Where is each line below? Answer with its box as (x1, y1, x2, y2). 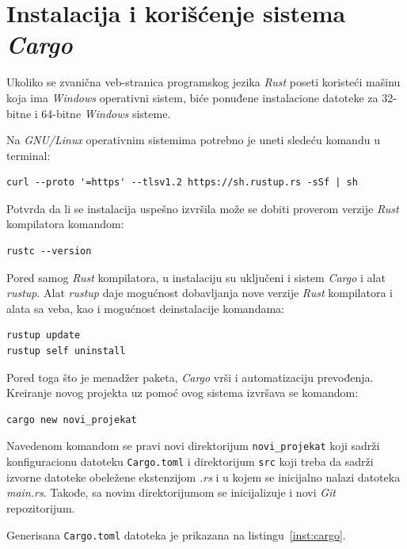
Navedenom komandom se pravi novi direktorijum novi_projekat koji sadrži (6, 437, 380, 454)
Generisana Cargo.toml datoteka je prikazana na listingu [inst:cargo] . (6, 526, 346, 543)
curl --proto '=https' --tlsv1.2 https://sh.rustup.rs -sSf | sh (6, 177, 358, 189)
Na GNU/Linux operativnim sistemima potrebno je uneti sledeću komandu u (6, 132, 380, 148)
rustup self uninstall (6, 345, 126, 357)
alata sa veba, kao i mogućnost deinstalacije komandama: (6, 299, 284, 316)
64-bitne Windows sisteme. (41, 105, 171, 121)
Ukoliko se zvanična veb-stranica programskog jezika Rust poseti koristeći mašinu (6, 74, 401, 90)
